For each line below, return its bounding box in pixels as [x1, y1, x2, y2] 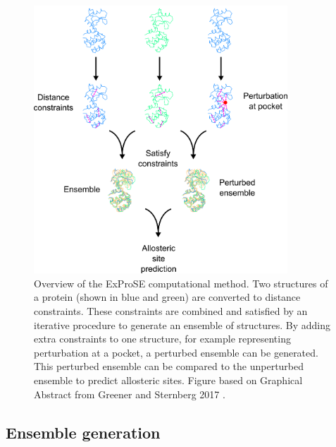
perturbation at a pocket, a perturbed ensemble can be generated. [34, 345, 318, 359]
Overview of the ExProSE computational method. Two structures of [34, 275, 328, 290]
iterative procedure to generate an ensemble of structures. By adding [34, 317, 331, 332]
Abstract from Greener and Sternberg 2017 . [34, 386, 225, 401]
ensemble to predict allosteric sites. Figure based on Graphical [34, 373, 303, 388]
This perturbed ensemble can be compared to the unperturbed [34, 359, 304, 374]
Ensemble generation [6, 421, 161, 443]
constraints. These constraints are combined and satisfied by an [34, 304, 308, 318]
